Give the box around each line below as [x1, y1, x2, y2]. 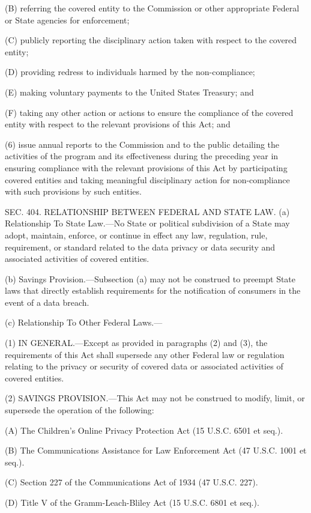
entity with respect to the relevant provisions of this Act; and [5, 118, 231, 130]
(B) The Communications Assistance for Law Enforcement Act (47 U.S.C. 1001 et [5, 444, 307, 457]
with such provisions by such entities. [5, 185, 142, 198]
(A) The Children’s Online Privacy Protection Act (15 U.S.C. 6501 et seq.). [5, 423, 283, 436]
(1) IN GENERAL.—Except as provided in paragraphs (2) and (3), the [5, 336, 268, 349]
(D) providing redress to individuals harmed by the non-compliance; [5, 65, 255, 78]
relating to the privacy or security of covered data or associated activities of [5, 360, 283, 372]
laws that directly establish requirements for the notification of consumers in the [5, 284, 301, 297]
